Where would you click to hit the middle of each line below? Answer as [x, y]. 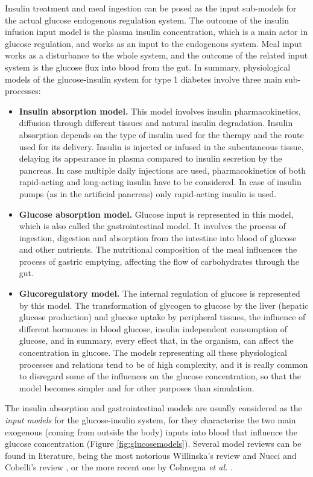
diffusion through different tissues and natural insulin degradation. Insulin [156, 123]
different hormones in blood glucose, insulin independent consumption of [153, 328]
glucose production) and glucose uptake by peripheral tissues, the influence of [162, 317]
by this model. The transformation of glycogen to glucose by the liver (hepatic [164, 305]
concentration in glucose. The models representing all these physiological [153, 352]
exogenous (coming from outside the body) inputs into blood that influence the [151, 431]
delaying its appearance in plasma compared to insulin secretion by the [150, 158]
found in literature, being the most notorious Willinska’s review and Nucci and [151, 455]
